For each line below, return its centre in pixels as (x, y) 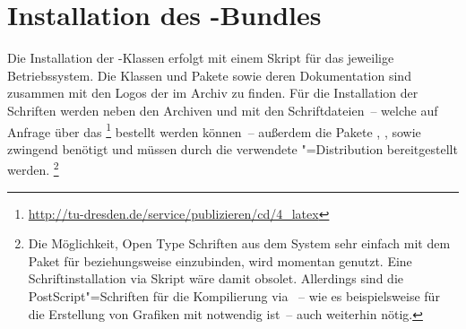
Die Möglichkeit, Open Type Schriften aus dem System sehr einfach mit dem (239, 243)
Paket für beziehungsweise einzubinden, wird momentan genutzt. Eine (220, 260)
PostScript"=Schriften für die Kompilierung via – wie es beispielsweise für (234, 295)
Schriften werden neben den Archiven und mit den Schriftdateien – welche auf (223, 110)
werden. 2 (33, 168)
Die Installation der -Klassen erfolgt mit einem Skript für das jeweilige (201, 58)
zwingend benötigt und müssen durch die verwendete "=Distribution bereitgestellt (233, 148)
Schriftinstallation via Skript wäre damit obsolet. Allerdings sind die (216, 278)
